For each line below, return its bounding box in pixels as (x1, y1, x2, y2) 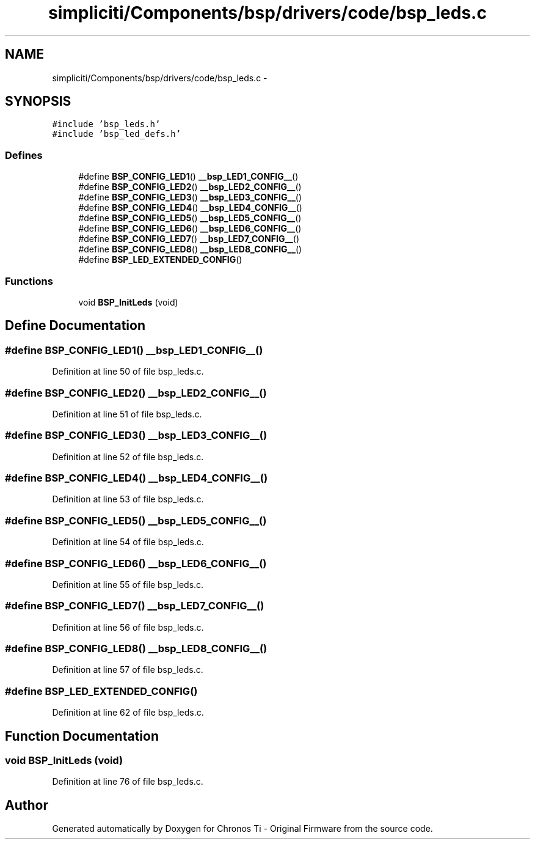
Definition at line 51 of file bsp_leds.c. (52, 408, 202, 419)
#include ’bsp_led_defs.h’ (52, 129, 181, 139)
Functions (5, 274, 53, 287)
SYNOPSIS (5, 94, 71, 109)
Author (5, 797, 48, 813)
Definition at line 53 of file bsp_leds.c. (52, 494, 204, 505)
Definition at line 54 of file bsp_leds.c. (52, 537, 204, 548)
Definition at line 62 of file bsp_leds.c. (52, 707, 204, 718)
